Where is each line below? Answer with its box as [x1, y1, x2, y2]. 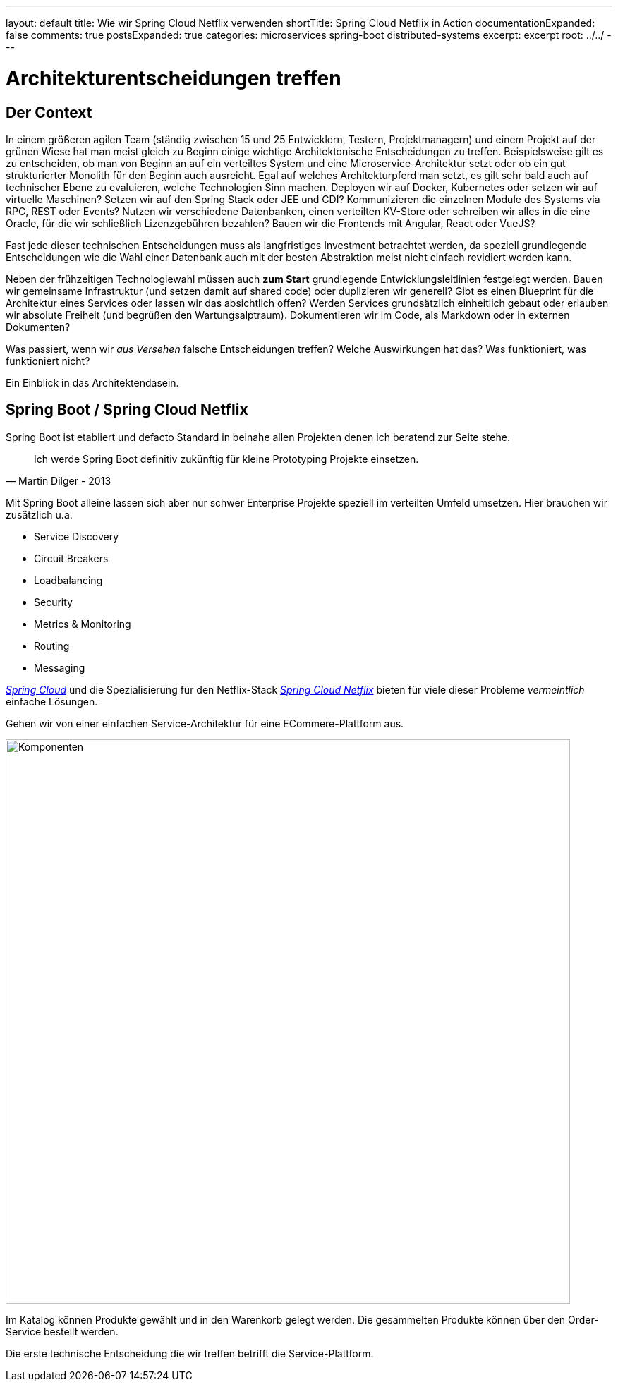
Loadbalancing [34, 574, 103, 586]
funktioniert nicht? [6, 354, 90, 367]
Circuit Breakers [34, 552, 109, 564]
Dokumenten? [6, 320, 71, 333]
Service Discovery [34, 530, 119, 543]
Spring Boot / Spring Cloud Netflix [6, 401, 248, 419]
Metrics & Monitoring [34, 617, 131, 630]
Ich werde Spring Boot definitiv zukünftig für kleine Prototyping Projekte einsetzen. [34, 452, 419, 465]
